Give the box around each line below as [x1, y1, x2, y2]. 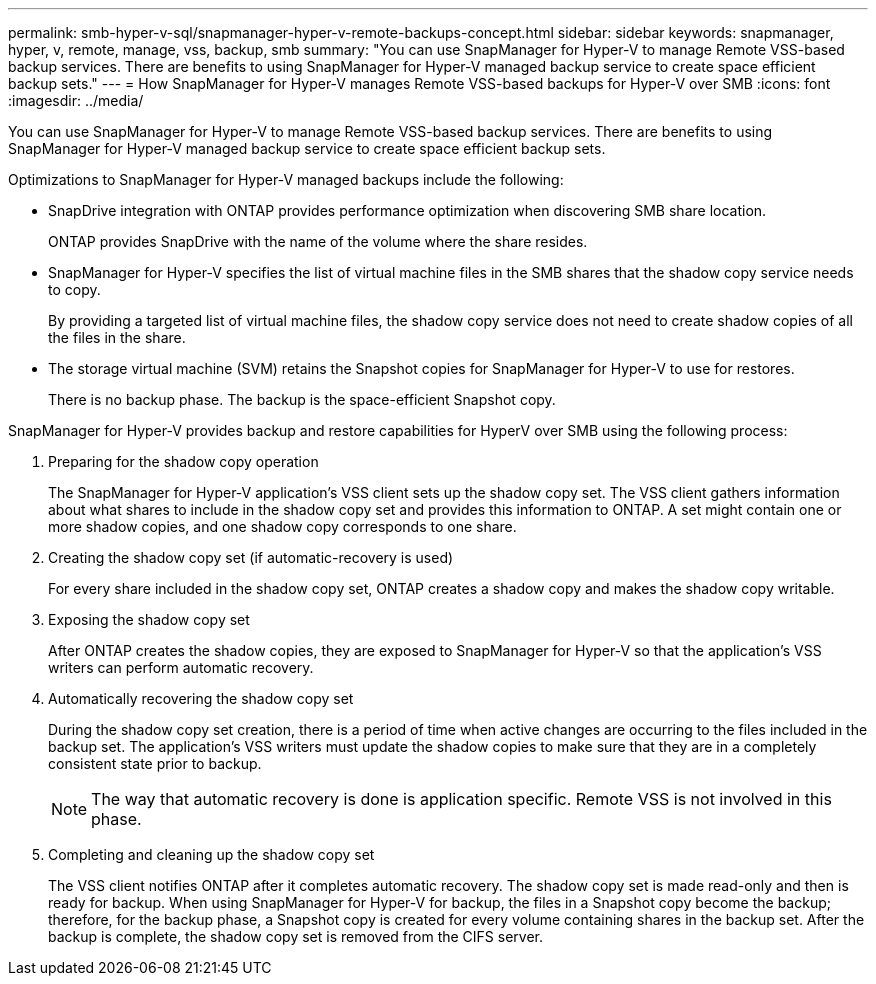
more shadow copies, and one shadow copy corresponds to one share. [48, 518, 517, 535]
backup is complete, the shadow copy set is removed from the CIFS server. [48, 928, 544, 945]
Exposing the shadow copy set [48, 611, 250, 628]
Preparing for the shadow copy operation [48, 453, 319, 470]
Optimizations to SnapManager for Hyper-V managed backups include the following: [8, 171, 564, 188]
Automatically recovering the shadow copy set [48, 690, 354, 707]
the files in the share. [48, 329, 186, 346]
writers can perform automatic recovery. [48, 659, 314, 676]
